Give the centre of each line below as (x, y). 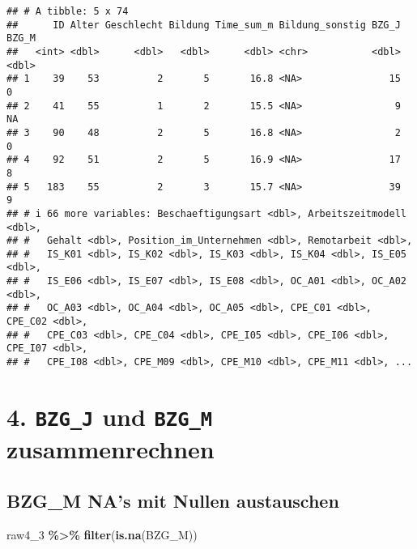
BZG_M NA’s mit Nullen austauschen (173, 500)
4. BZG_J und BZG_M (110, 416)
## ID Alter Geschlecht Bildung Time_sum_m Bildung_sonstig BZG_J (204, 25)
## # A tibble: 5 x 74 (68, 11)
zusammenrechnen (111, 449)
